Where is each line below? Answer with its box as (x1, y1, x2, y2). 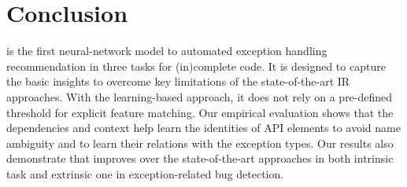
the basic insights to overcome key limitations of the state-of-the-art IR (6, 73, 350, 90)
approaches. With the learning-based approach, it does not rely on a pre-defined (6, 88, 393, 104)
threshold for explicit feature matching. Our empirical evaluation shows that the (6, 104, 394, 120)
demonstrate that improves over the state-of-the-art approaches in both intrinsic (6, 150, 394, 167)
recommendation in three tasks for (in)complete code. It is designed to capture (6, 57, 386, 74)
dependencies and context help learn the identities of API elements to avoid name (6, 119, 401, 136)
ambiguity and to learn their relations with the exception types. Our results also (6, 134, 394, 151)
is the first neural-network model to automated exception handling (6, 42, 327, 59)
